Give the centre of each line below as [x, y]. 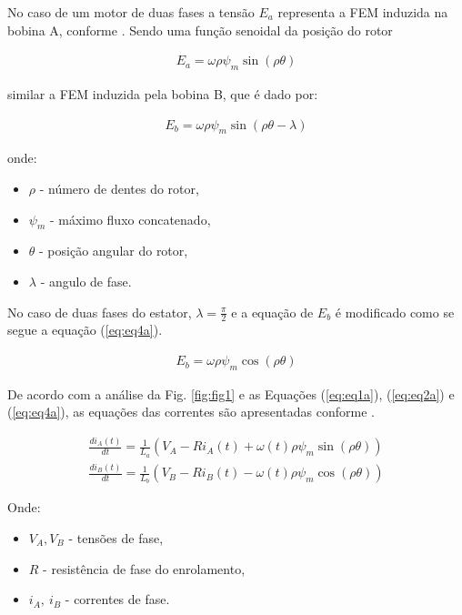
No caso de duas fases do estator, [100, 312]
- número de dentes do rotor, [119, 189]
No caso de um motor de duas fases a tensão [131, 12]
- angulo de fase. [86, 282]
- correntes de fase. [117, 599]
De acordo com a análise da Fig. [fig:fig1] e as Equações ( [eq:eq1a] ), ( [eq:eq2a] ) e [231, 393]
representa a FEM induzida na [363, 12]
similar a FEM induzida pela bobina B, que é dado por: [163, 94]
